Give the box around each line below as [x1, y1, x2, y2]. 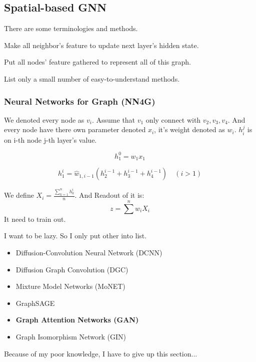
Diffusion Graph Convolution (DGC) [15, 264, 128, 274]
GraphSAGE [15, 297, 55, 308]
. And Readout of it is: [74, 190, 144, 200]
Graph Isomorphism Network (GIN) [15, 331, 126, 341]
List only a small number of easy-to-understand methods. [4, 73, 180, 84]
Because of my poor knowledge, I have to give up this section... [4, 348, 197, 358]
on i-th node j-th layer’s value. [4, 134, 97, 145]
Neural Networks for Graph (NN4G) [4, 95, 155, 107]
